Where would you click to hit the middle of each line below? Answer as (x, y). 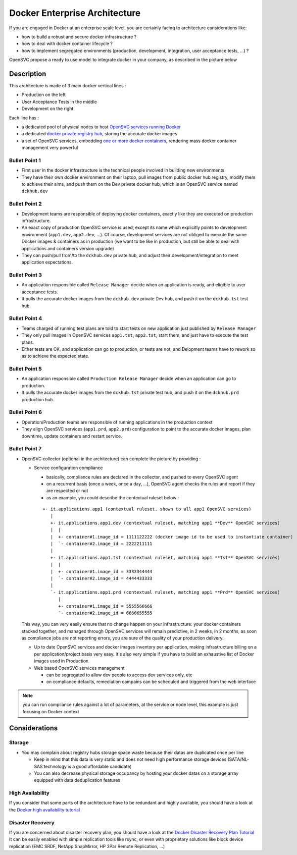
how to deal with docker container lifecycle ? (67, 44)
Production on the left (44, 95)
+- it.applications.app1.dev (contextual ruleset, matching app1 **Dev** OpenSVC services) (165, 523)
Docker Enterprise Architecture (75, 13)
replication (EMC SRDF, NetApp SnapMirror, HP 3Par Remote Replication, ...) (87, 846)
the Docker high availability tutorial (45, 809)
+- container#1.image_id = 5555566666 (105, 606)
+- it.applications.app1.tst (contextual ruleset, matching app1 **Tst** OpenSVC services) (165, 558)
